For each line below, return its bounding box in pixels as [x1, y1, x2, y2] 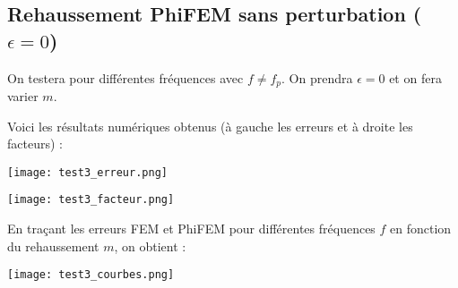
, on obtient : [114, 236, 186, 255]
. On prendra [281, 68, 353, 87]
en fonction [390, 219, 452, 238]
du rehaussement [7, 236, 99, 255]
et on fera [389, 68, 442, 87]
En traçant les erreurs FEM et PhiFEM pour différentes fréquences [7, 219, 376, 238]
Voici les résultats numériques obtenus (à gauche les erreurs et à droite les [7, 116, 413, 135]
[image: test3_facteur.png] [7, 193, 175, 207]
